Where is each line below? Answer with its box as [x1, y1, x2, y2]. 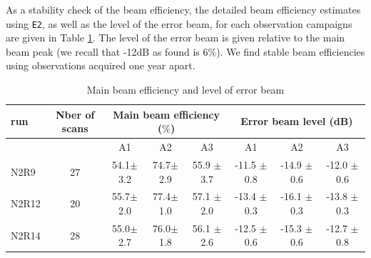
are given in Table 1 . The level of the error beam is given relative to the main [6, 30, 345, 45]
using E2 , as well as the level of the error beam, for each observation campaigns [6, 16, 352, 31]
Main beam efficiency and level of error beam [86, 82, 285, 97]
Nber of [56, 106, 95, 121]
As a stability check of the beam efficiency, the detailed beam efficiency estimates [6, 2, 361, 16]
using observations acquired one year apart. [6, 58, 195, 73]
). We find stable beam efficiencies [216, 44, 365, 59]
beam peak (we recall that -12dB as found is [6, 44, 200, 59]
